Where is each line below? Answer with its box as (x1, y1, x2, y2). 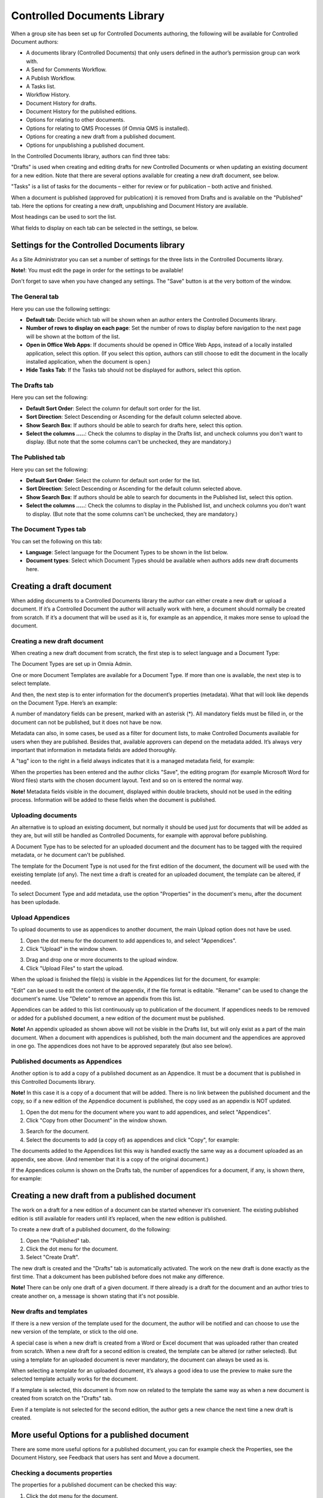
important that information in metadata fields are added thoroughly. (11, 746, 177, 753)
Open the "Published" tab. (26, 1237, 91, 1244)
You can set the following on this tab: (11, 537, 103, 545)
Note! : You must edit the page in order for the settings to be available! (11, 267, 184, 274)
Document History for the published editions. (26, 108, 137, 115)
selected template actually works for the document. (11, 1375, 138, 1382)
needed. (11, 879, 32, 886)
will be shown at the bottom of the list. (26, 333, 120, 340)
